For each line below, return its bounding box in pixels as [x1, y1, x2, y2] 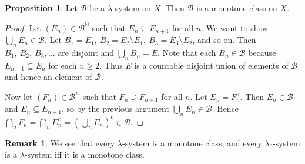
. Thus [99, 59, 123, 71]
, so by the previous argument [61, 102, 169, 115]
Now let [5, 90, 33, 102]
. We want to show [201, 21, 269, 34]
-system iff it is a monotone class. [24, 148, 145, 160]
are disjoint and [58, 46, 115, 58]
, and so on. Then [192, 34, 256, 46]
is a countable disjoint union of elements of [134, 59, 289, 71]
